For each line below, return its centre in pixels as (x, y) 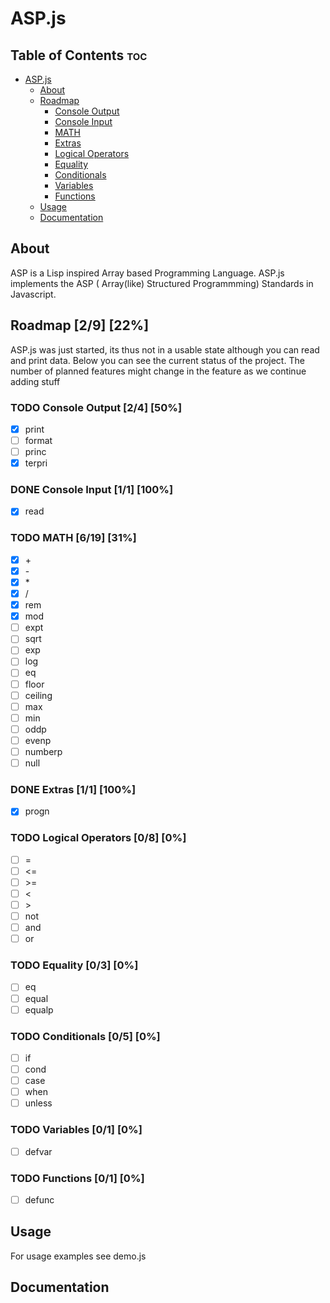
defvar (38, 1151)
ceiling (38, 695)
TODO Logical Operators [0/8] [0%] (98, 838)
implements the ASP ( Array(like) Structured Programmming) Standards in (162, 283)
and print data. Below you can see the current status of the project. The (157, 360)
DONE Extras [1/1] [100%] (73, 789)
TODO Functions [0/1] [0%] (77, 1178)
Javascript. (33, 294)
